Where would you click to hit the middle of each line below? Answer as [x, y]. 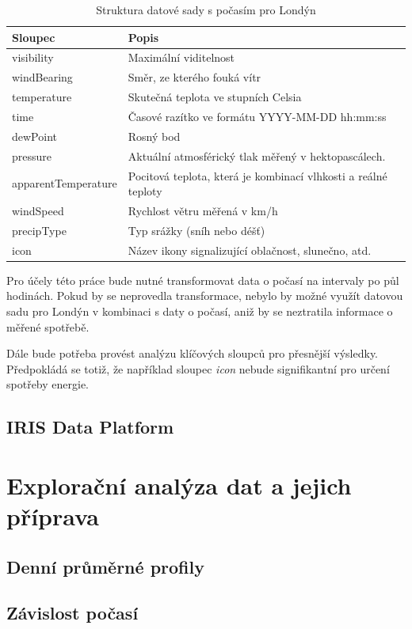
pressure [32, 155]
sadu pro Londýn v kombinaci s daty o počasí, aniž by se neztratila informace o [200, 311]
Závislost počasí [72, 613]
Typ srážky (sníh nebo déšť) [196, 230]
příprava [53, 516]
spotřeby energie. [48, 384]
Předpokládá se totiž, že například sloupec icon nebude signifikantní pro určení [198, 368]
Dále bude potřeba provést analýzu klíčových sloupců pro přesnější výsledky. [192, 353]
